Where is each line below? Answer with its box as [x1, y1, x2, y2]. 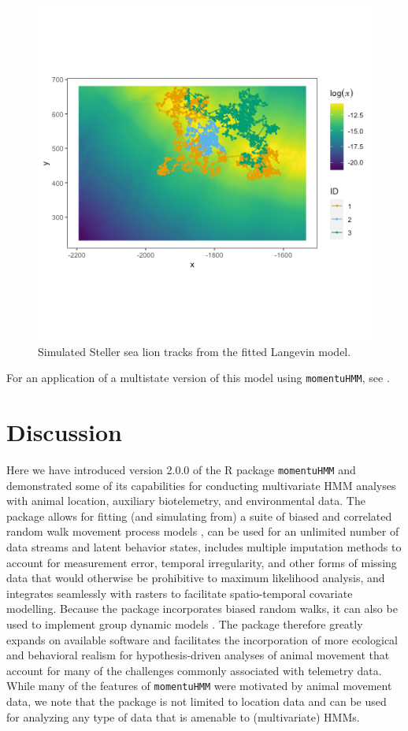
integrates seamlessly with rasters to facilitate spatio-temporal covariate [6, 584, 353, 601]
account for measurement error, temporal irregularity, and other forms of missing [6, 554, 397, 570]
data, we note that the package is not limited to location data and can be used [6, 693, 387, 709]
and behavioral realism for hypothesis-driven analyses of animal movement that [6, 647, 390, 663]
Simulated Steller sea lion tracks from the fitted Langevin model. [38, 343, 351, 359]
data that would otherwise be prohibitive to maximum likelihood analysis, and [6, 570, 385, 586]
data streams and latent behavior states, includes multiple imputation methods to [6, 539, 402, 555]
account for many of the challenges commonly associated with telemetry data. [6, 662, 382, 678]
